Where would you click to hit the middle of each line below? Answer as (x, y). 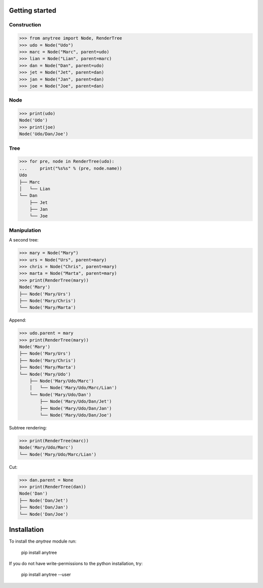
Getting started (33, 10)
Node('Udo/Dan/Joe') (44, 134)
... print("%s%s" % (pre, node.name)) (71, 168)
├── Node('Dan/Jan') (44, 507)
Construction (25, 25)
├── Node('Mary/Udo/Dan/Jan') (76, 408)
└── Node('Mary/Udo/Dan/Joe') (76, 415)
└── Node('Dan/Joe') (44, 514)
